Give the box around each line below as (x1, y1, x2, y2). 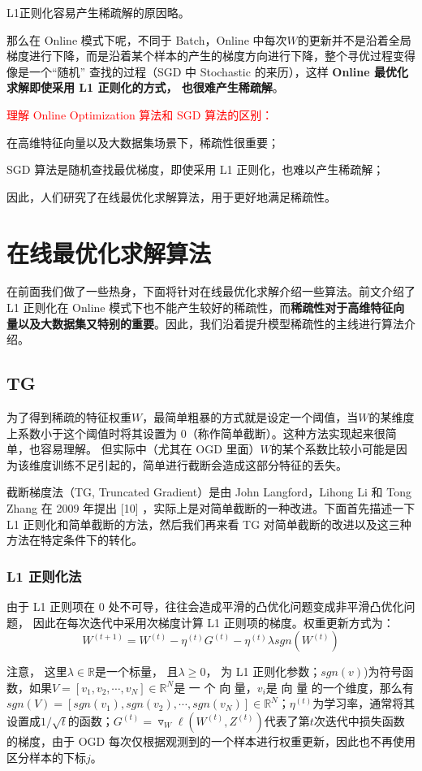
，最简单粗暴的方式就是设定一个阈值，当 (142, 409, 359, 426)
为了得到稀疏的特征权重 (6, 409, 131, 426)
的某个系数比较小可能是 (270, 440, 396, 457)
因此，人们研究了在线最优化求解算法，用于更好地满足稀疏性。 (6, 188, 336, 205)
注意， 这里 (6, 663, 67, 680)
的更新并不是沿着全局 (297, 31, 411, 48)
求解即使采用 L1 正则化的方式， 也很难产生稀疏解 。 (6, 79, 284, 96)
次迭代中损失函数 (313, 712, 405, 729)
